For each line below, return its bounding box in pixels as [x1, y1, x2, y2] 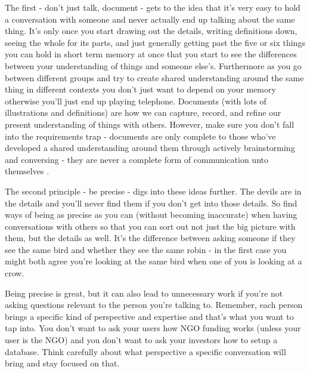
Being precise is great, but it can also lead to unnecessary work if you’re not [5, 286, 283, 299]
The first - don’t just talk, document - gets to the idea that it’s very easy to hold [5, 1, 300, 13]
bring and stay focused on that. [5, 357, 120, 369]
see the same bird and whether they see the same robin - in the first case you [5, 243, 287, 255]
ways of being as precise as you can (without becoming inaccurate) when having [5, 208, 297, 221]
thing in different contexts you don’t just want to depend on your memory [5, 83, 276, 95]
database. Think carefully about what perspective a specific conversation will [5, 345, 286, 357]
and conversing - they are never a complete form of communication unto [5, 153, 268, 165]
